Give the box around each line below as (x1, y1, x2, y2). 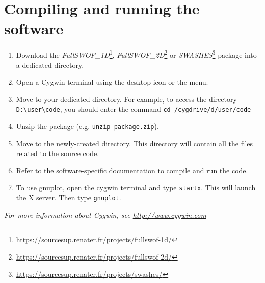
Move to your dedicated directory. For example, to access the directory (16, 93, 237, 104)
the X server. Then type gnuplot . (16, 192, 121, 203)
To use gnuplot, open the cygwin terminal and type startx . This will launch (16, 182, 256, 193)
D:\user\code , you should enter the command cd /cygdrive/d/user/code (16, 104, 251, 114)
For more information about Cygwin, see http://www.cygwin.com (4, 209, 206, 220)
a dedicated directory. (16, 59, 84, 70)
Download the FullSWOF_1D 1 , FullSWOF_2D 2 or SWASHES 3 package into (16, 48, 257, 60)
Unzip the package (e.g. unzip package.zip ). (16, 121, 159, 131)
